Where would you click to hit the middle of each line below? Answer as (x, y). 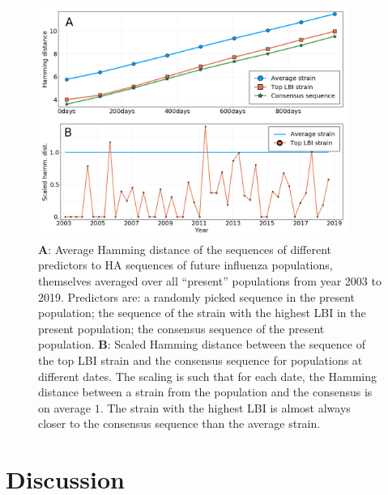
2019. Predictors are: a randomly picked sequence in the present (197, 296)
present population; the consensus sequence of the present (181, 328)
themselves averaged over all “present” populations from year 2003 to (210, 280)
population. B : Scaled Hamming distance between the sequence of (202, 344)
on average (64, 407)
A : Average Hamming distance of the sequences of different (185, 249)
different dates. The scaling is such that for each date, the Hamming (208, 376)
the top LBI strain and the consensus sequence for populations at (200, 360)
